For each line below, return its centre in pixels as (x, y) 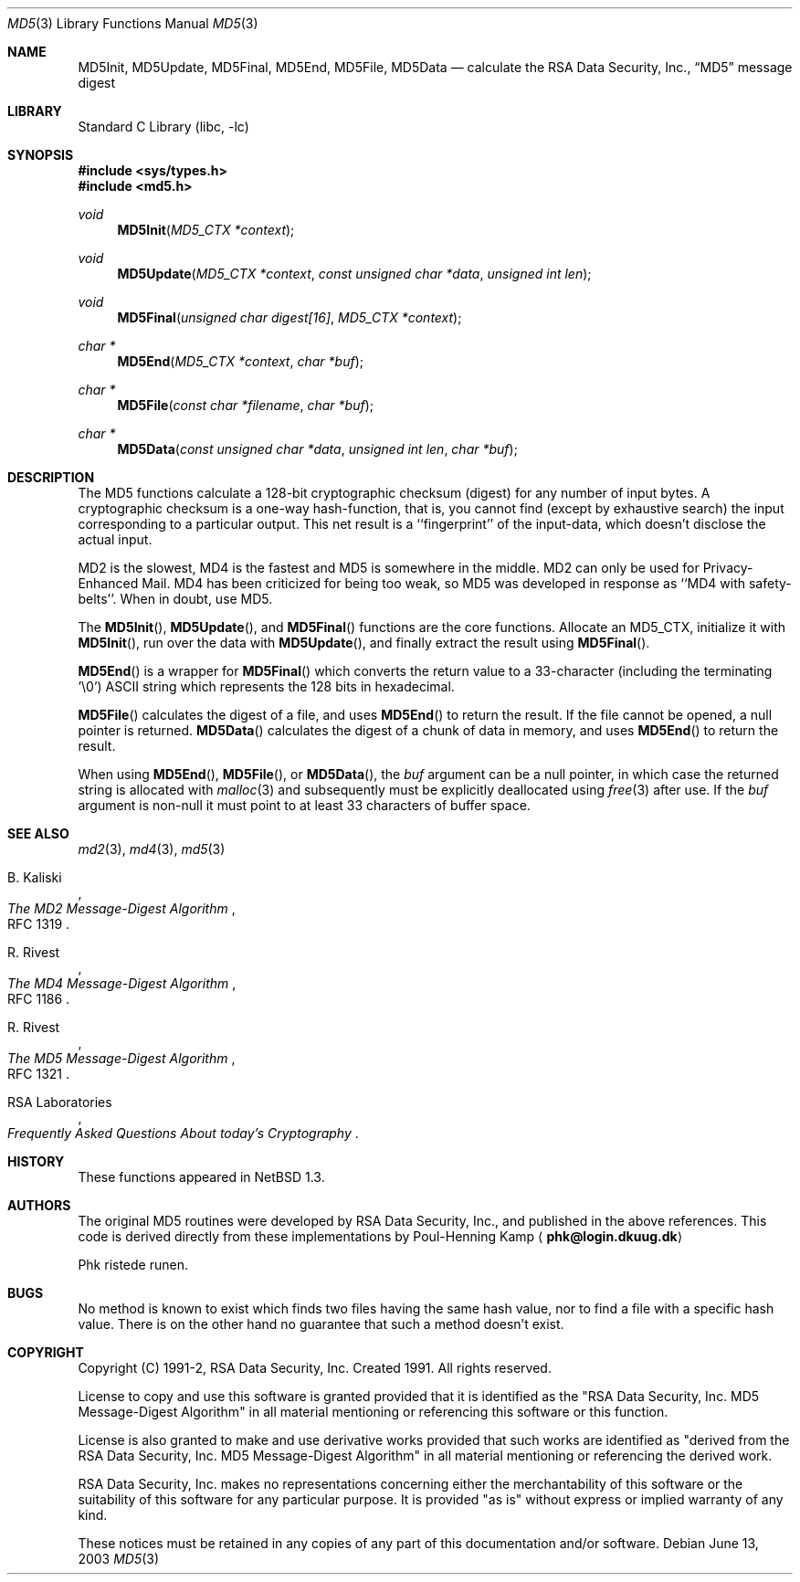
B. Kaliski (35, 877)
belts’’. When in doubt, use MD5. (175, 599)
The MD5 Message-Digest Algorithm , (121, 1058)
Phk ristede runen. (133, 1265)
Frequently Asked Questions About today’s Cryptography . (183, 1133)
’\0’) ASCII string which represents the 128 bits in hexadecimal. (266, 686)
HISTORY (36, 1161)
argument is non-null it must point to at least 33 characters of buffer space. (304, 805)
